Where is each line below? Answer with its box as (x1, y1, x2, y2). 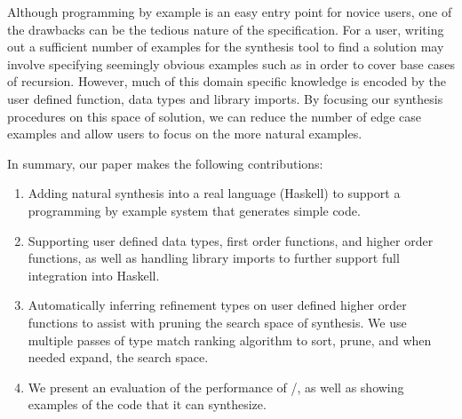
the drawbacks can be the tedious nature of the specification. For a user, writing (7, 20, 444, 38)
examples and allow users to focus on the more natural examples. (7, 124, 362, 143)
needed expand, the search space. (28, 348, 209, 367)
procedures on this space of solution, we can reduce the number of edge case (7, 107, 421, 125)
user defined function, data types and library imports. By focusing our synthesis (7, 89, 443, 107)
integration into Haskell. (28, 265, 160, 284)
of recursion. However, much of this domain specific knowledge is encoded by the (7, 72, 446, 91)
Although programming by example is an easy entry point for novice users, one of (7, 3, 452, 20)
